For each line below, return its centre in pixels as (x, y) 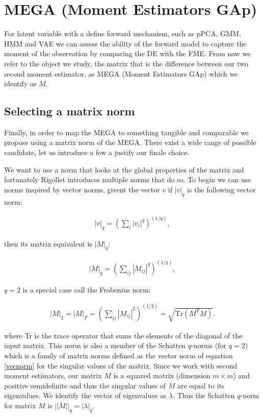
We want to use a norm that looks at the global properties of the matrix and (124, 169)
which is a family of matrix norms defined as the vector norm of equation (119, 355)
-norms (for (209, 345)
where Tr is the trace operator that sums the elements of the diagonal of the (123, 335)
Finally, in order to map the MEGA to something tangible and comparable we (126, 132)
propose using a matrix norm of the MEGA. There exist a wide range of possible (130, 142)
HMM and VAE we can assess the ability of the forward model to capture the (125, 43)
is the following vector (221, 189)
